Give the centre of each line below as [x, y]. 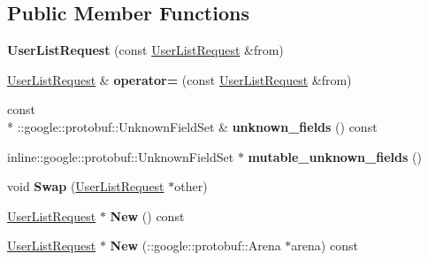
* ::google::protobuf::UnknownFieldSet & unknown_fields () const [192, 126]
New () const [147, 215]
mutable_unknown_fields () [335, 156]
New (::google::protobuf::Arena [195, 246]
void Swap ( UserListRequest [86, 186]
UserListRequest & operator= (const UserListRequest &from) [180, 79]
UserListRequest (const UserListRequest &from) [145, 50]
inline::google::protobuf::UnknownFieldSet [121, 156]
